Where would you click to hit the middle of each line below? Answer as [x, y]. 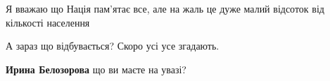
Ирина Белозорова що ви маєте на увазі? [96, 69]
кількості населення [48, 22]
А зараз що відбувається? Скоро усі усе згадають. [113, 46]
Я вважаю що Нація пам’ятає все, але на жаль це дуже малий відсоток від [165, 8]
